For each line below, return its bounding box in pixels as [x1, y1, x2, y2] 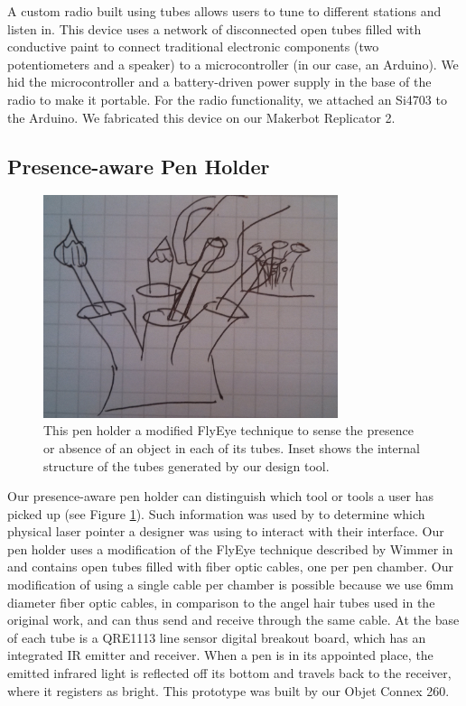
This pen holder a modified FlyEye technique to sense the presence [43, 421, 414, 440]
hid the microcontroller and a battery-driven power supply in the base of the [7, 72, 432, 91]
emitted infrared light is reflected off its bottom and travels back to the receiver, [7, 664, 452, 683]
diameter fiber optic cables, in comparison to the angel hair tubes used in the [7, 592, 435, 611]
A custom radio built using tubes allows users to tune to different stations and [7, 2, 442, 20]
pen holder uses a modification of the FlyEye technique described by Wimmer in [7, 539, 453, 558]
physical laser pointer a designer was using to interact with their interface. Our [7, 522, 444, 541]
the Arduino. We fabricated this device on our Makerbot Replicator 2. [7, 107, 396, 126]
